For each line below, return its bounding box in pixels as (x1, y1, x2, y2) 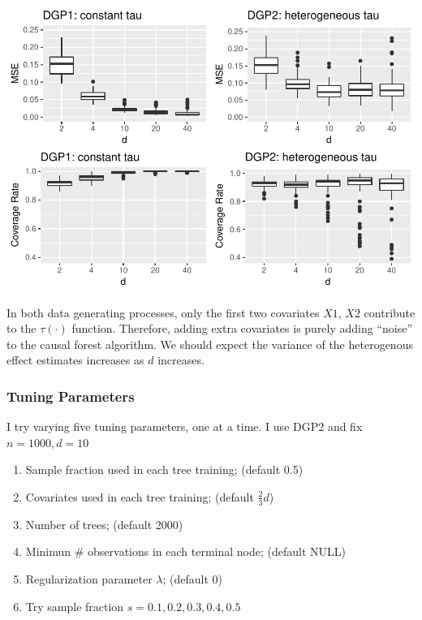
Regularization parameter (25, 570, 153, 587)
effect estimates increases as (6, 351, 144, 368)
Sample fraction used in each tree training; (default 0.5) (25, 461, 304, 478)
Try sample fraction (25, 597, 124, 614)
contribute (364, 304, 416, 321)
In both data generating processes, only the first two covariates (6, 304, 320, 321)
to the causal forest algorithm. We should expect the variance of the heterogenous (6, 335, 413, 352)
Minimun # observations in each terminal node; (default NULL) (25, 543, 346, 560)
